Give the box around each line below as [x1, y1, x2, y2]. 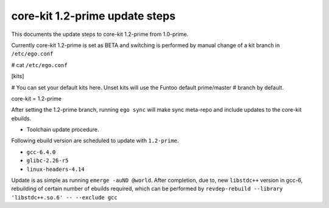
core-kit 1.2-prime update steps [11, 9, 176, 23]
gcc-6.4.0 [26, 148, 56, 156]
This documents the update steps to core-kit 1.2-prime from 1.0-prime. [11, 30, 189, 38]
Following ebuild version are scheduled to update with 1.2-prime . [11, 137, 179, 145]
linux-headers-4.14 [26, 165, 85, 173]
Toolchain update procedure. [26, 126, 99, 134]
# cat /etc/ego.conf [11, 61, 68, 68]
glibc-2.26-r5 [26, 157, 69, 164]
